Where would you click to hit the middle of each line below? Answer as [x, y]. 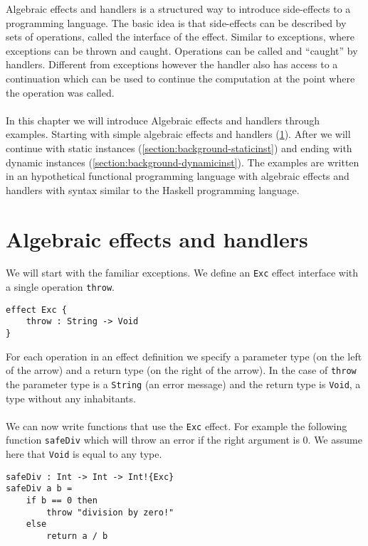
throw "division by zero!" [110, 512]
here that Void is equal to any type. [84, 454]
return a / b [77, 536]
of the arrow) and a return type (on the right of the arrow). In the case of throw [181, 370]
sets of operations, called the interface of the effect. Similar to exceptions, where [180, 37]
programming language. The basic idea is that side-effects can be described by [176, 22]
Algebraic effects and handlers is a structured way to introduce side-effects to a [178, 9]
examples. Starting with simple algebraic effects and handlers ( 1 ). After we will [178, 134]
